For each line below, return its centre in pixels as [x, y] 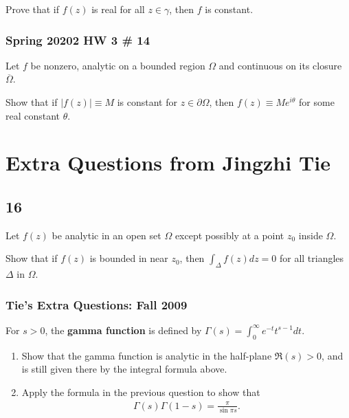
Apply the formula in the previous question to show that [141, 392]
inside [311, 235]
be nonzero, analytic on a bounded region [118, 65]
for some [317, 102]
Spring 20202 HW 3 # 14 [78, 40]
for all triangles [312, 258]
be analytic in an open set [106, 235]
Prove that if [33, 9]
